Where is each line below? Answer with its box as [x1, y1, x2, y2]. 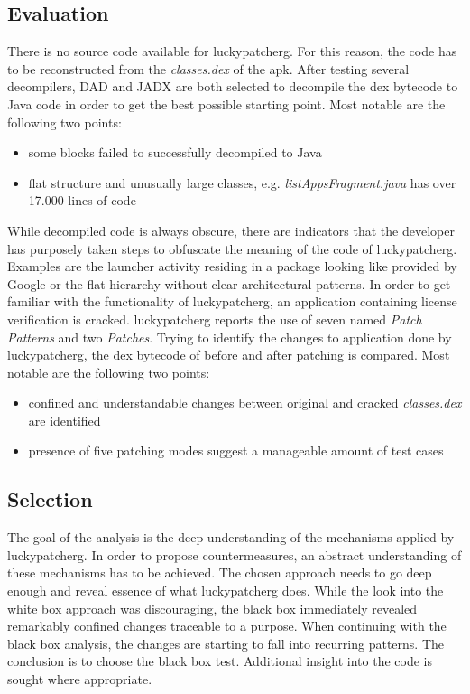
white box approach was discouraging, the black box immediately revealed [7, 598, 418, 617]
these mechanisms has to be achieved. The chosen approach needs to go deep [7, 563, 432, 582]
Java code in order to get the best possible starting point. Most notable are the [7, 94, 446, 113]
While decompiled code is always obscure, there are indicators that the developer [7, 220, 455, 239]
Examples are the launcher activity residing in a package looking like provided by [7, 257, 457, 276]
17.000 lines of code [28, 191, 136, 210]
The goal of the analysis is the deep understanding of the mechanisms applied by [7, 528, 455, 547]
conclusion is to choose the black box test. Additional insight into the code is [7, 652, 433, 671]
